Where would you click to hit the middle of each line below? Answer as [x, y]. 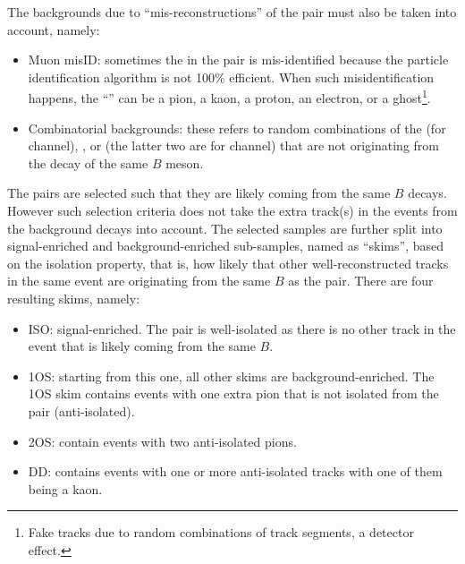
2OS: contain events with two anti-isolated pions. [162, 441]
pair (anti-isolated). [81, 410]
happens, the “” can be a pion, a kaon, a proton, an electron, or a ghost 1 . [229, 97]
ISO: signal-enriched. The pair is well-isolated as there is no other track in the [242, 328]
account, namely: [54, 29]
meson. [185, 162]
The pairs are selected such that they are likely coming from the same [199, 193]
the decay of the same [88, 162]
